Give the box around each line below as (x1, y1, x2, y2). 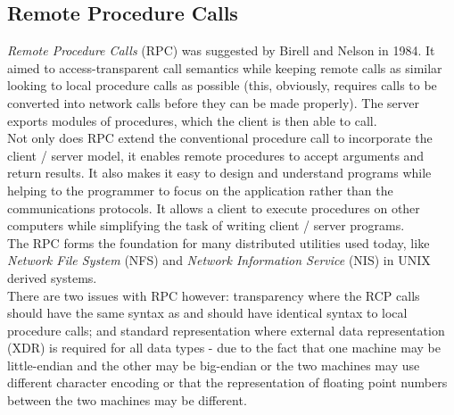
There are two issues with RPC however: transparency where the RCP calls (7, 286, 420, 304)
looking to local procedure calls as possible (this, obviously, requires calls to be (7, 76, 437, 95)
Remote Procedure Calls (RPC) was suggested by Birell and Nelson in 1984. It (7, 41, 435, 60)
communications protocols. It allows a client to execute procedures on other (7, 198, 420, 217)
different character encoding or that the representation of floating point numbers (7, 373, 448, 392)
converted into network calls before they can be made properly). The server (7, 93, 420, 112)
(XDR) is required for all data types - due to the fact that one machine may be (7, 338, 441, 357)
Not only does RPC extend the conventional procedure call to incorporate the (7, 129, 433, 147)
